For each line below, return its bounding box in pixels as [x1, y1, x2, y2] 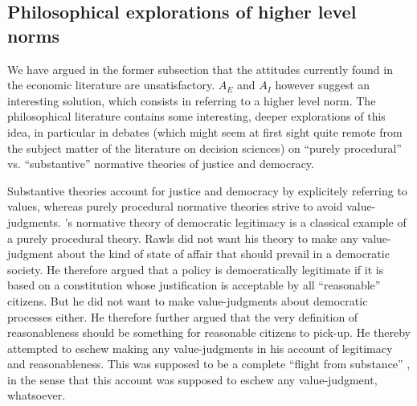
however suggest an [275, 76, 370, 93]
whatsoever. [7, 387, 66, 404]
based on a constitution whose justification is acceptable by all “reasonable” [7, 277, 381, 293]
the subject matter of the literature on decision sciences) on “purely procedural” [7, 139, 402, 156]
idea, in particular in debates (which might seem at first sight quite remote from [7, 123, 403, 140]
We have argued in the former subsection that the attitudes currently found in [7, 60, 393, 77]
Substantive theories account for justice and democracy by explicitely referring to [7, 182, 407, 199]
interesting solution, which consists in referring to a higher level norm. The [7, 92, 376, 109]
